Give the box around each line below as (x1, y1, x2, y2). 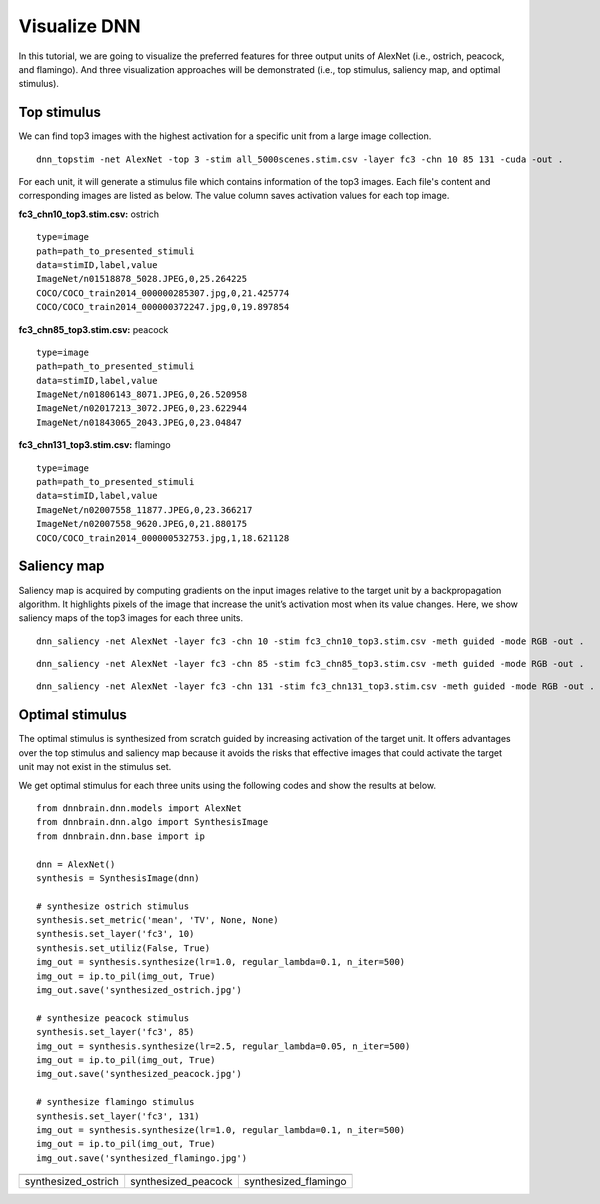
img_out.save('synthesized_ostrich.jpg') (36, 985, 242, 996)
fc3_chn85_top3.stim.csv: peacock (18, 323, 169, 335)
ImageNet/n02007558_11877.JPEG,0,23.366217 (36, 504, 253, 515)
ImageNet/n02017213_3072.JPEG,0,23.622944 (36, 403, 248, 414)
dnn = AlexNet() (36, 858, 116, 870)
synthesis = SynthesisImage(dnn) (36, 872, 200, 884)
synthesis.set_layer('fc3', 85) (36, 1026, 195, 1038)
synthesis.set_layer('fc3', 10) (36, 928, 195, 940)
